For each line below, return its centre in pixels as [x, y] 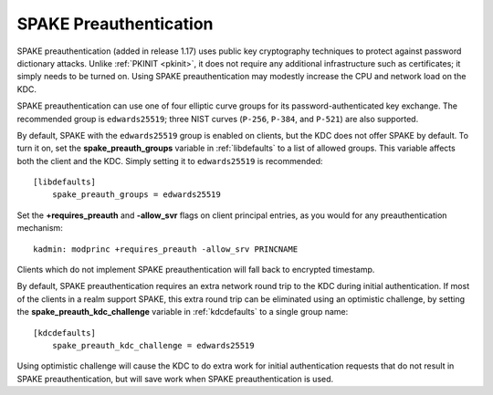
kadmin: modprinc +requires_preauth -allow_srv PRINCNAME [166, 249]
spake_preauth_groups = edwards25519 [136, 195]
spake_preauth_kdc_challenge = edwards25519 [153, 345]
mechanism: [40, 228]
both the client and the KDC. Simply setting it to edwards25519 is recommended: [170, 161]
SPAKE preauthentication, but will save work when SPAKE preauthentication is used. [175, 379]
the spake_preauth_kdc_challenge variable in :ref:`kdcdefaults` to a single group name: [183, 312]
